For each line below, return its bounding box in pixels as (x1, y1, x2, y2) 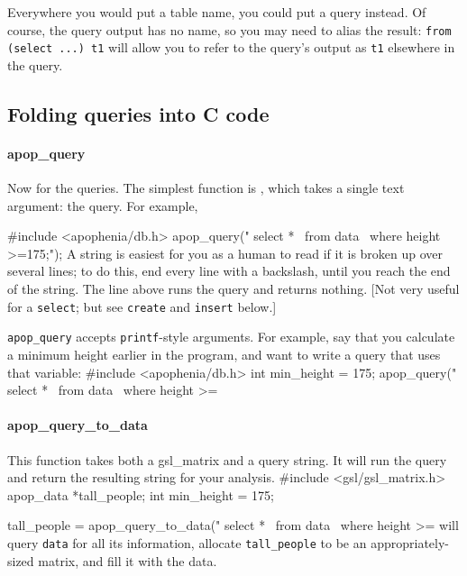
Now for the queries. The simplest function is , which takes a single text (7, 178, 405, 197)
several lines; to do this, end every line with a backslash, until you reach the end (7, 261, 451, 280)
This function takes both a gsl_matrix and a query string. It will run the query (7, 450, 447, 469)
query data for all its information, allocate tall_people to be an (7, 533, 367, 552)
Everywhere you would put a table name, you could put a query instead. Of (7, 3, 426, 21)
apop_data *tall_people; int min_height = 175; (7, 485, 274, 504)
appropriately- (371, 533, 449, 552)
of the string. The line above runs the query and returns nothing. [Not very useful (7, 279, 460, 298)
